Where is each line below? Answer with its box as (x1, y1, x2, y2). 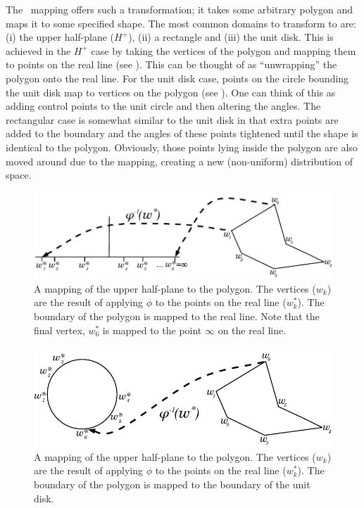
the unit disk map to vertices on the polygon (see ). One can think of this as (6, 84, 336, 99)
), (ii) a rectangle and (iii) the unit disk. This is (128, 30, 334, 44)
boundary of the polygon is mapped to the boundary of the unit (34, 477, 310, 492)
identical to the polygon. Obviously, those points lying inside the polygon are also (6, 139, 358, 154)
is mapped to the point (102, 322, 202, 337)
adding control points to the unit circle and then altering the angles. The (6, 99, 321, 113)
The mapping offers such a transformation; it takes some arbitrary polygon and (6, 2, 353, 16)
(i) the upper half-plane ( (6, 30, 115, 44)
